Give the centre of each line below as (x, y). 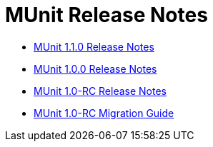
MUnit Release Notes (106, 15)
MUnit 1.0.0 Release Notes (95, 69)
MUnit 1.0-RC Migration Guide (104, 113)
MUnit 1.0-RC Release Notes (100, 91)
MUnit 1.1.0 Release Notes (94, 46)
